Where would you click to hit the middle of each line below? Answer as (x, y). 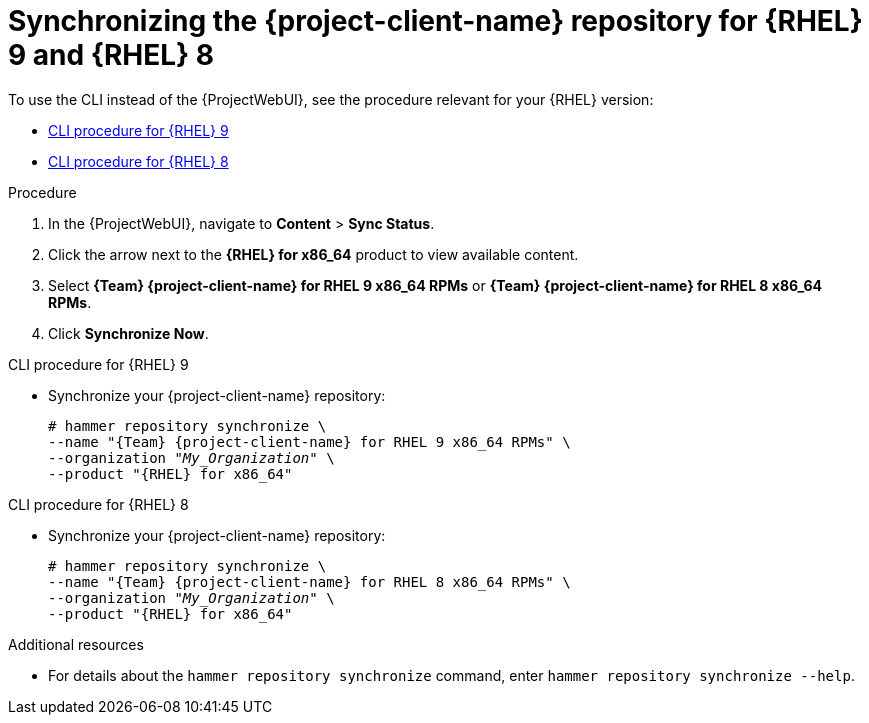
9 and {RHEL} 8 (111, 55)
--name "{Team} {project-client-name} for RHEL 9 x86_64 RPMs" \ (309, 441)
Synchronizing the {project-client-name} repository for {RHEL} (435, 21)
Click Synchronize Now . (128, 333)
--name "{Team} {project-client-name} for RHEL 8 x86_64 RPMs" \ (309, 581)
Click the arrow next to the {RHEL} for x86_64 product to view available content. (313, 254)
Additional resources (76, 644)
